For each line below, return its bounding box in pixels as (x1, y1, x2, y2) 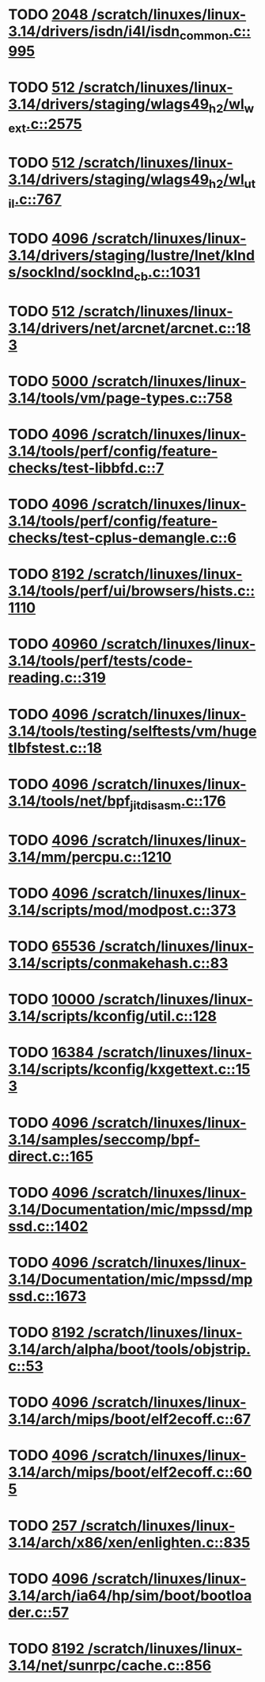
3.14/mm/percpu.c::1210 (8, 848, 172, 866)
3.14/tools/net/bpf (8, 791, 131, 810)
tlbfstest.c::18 (8, 739, 103, 757)
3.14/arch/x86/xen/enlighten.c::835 (8, 1533, 251, 1551)
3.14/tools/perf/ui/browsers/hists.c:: (8, 582, 256, 600)
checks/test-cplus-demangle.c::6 (8, 529, 237, 547)
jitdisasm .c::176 (130, 791, 226, 813)
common (179, 28, 229, 43)
